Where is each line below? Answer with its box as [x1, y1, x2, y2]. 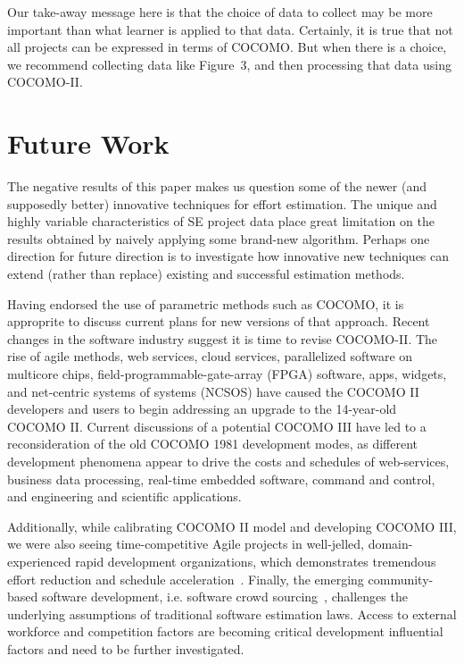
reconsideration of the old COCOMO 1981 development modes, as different [7, 434, 418, 453]
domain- [368, 534, 413, 553]
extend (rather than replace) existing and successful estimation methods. [7, 265, 405, 283]
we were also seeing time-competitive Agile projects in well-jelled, [7, 534, 365, 553]
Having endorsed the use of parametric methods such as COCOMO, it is [7, 294, 404, 313]
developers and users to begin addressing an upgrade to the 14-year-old [7, 399, 397, 418]
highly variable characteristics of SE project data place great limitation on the [7, 212, 435, 231]
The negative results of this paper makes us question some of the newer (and [7, 177, 427, 196]
